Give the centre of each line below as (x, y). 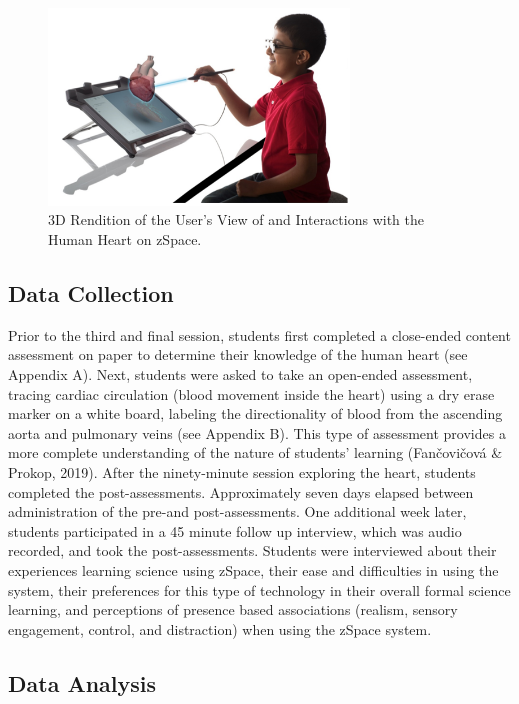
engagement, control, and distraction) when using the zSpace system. (220, 628)
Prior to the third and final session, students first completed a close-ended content (259, 334)
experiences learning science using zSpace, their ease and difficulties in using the (253, 569)
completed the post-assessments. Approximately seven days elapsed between (241, 491)
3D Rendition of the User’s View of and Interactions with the (236, 219)
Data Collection (91, 292)
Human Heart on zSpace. (125, 238)
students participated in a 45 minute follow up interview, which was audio (235, 530)
